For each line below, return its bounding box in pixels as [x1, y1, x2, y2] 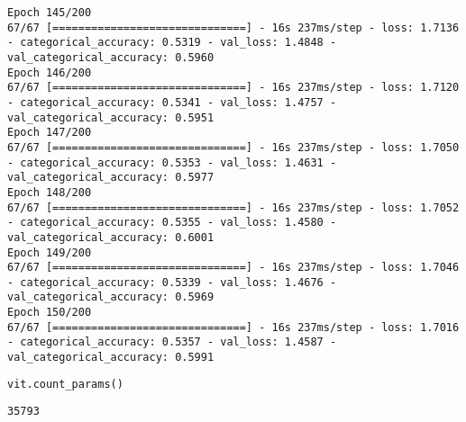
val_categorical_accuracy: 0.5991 [7, 351, 215, 364]
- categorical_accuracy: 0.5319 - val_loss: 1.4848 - [7, 36, 337, 49]
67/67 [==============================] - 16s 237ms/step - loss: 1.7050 [7, 140, 460, 154]
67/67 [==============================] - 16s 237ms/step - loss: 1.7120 [7, 81, 460, 94]
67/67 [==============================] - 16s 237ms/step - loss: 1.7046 [7, 261, 460, 274]
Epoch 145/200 [7, 6, 92, 19]
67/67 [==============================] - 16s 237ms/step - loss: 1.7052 [7, 201, 460, 214]
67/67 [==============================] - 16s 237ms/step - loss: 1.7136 [7, 21, 460, 34]
